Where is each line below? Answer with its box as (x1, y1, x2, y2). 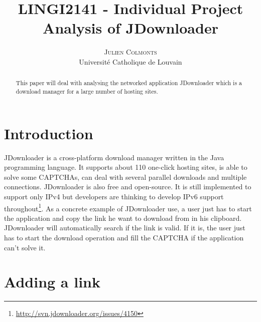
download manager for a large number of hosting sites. (16, 87, 158, 95)
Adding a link (4, 271, 100, 292)
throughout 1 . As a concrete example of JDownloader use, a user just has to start (4, 201, 252, 213)
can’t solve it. (4, 242, 46, 252)
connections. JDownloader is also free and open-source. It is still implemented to (4, 181, 251, 192)
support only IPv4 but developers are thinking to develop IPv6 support (4, 191, 224, 201)
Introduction (4, 123, 93, 143)
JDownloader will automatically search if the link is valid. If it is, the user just (4, 222, 245, 233)
